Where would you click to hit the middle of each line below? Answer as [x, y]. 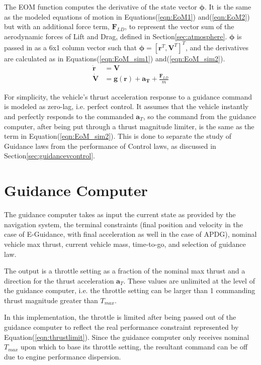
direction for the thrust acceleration [59, 280]
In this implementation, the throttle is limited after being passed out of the [120, 317]
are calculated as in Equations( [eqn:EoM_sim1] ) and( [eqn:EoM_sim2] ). [115, 58]
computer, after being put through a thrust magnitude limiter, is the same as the [129, 126]
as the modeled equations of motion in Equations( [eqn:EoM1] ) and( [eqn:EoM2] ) [127, 16]
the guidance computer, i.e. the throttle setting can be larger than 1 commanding [130, 290]
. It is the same [228, 7]
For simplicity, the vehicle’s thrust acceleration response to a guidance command [128, 96]
